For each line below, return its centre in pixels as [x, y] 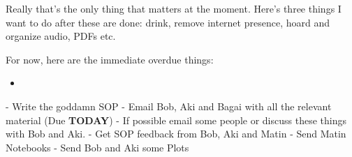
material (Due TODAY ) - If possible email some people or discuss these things [176, 120]
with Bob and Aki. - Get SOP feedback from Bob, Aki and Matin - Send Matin [176, 134]
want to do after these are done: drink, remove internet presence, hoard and [168, 22]
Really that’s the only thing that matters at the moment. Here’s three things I [174, 8]
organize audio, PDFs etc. [61, 36]
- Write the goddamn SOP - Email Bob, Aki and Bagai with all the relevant [169, 106]
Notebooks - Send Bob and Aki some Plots [97, 147]
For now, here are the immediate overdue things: [110, 59]
